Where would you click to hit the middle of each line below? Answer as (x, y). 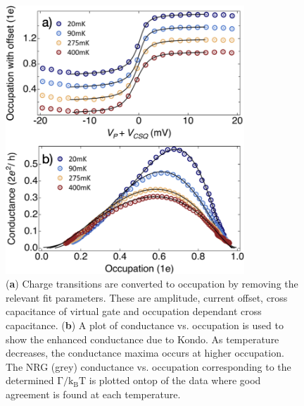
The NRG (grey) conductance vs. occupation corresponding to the (148, 366)
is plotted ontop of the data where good (175, 380)
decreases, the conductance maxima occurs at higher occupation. (145, 353)
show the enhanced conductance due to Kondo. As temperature (142, 339)
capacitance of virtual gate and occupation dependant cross (134, 311)
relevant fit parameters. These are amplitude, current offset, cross (147, 297)
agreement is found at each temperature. (93, 394)
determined (30, 380)
